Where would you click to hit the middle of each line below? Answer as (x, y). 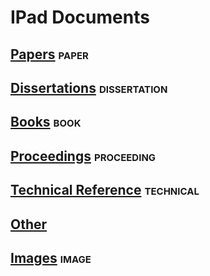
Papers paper (49, 54)
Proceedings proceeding (83, 156)
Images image (51, 257)
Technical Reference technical (105, 190)
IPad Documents (80, 17)
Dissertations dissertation (89, 87)
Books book (46, 122)
